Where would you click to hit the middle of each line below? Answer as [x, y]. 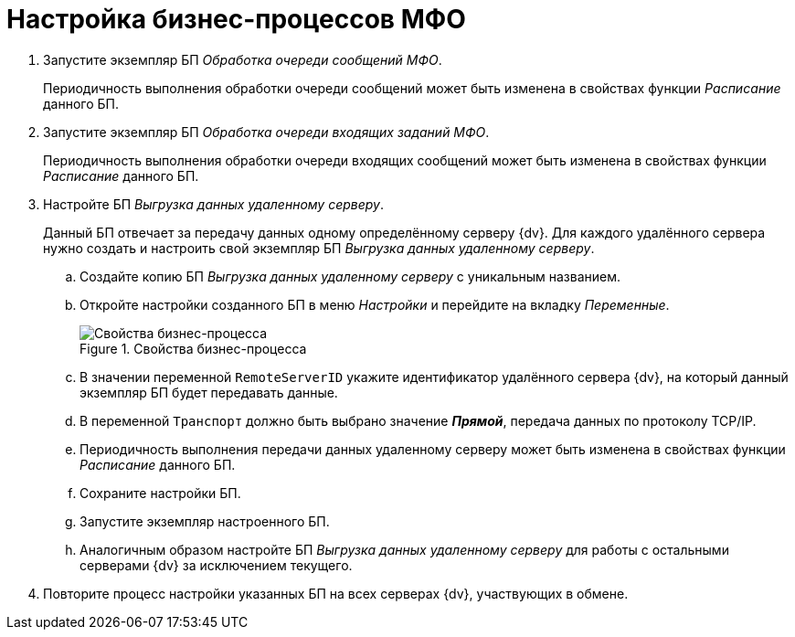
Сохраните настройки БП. [160, 493]
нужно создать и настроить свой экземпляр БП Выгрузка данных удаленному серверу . [319, 248]
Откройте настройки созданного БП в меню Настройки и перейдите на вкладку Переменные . [375, 304]
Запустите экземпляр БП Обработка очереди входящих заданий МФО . [266, 132]
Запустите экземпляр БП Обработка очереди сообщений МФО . [243, 59]
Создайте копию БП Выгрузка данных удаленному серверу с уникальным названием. [350, 276]
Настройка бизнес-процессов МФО [236, 19]
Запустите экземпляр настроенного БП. [205, 521]
